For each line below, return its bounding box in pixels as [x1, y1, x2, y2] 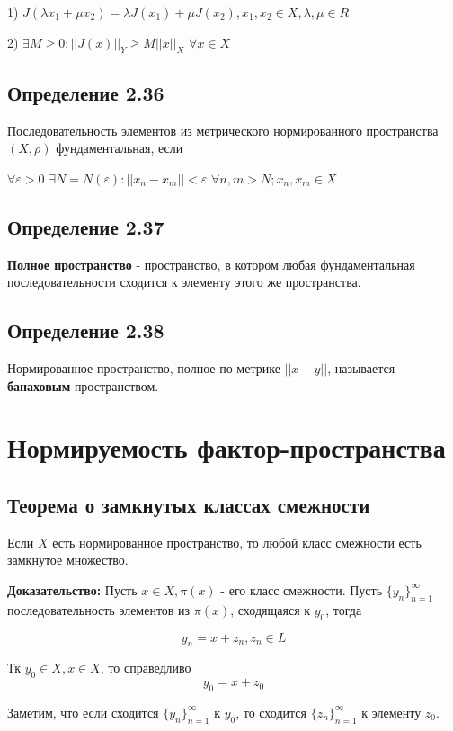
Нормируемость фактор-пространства [7, 429, 446, 466]
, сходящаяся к [230, 600, 311, 619]
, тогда [325, 600, 362, 619]
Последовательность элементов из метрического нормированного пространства [7, 120, 439, 139]
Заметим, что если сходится [7, 702, 159, 721]
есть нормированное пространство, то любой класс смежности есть [52, 532, 422, 551]
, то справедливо [100, 658, 191, 677]
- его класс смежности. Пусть [220, 580, 383, 599]
